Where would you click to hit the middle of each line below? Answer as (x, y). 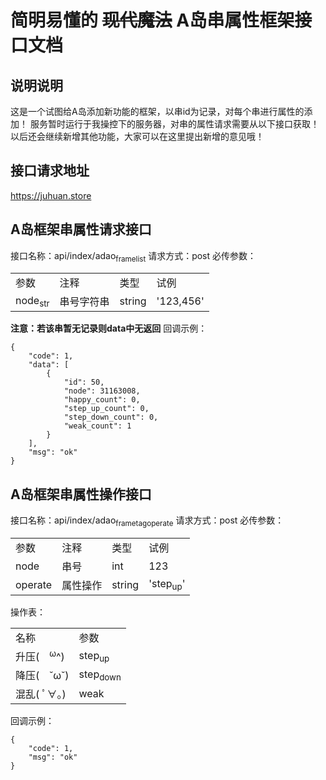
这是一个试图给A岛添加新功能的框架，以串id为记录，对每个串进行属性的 (157, 111)
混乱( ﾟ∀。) (41, 694)
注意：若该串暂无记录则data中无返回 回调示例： (109, 328)
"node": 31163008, (102, 391)
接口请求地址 (50, 171)
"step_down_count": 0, (111, 417)
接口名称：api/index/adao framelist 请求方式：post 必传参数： (133, 256)
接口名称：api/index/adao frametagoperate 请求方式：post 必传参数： (147, 521)
